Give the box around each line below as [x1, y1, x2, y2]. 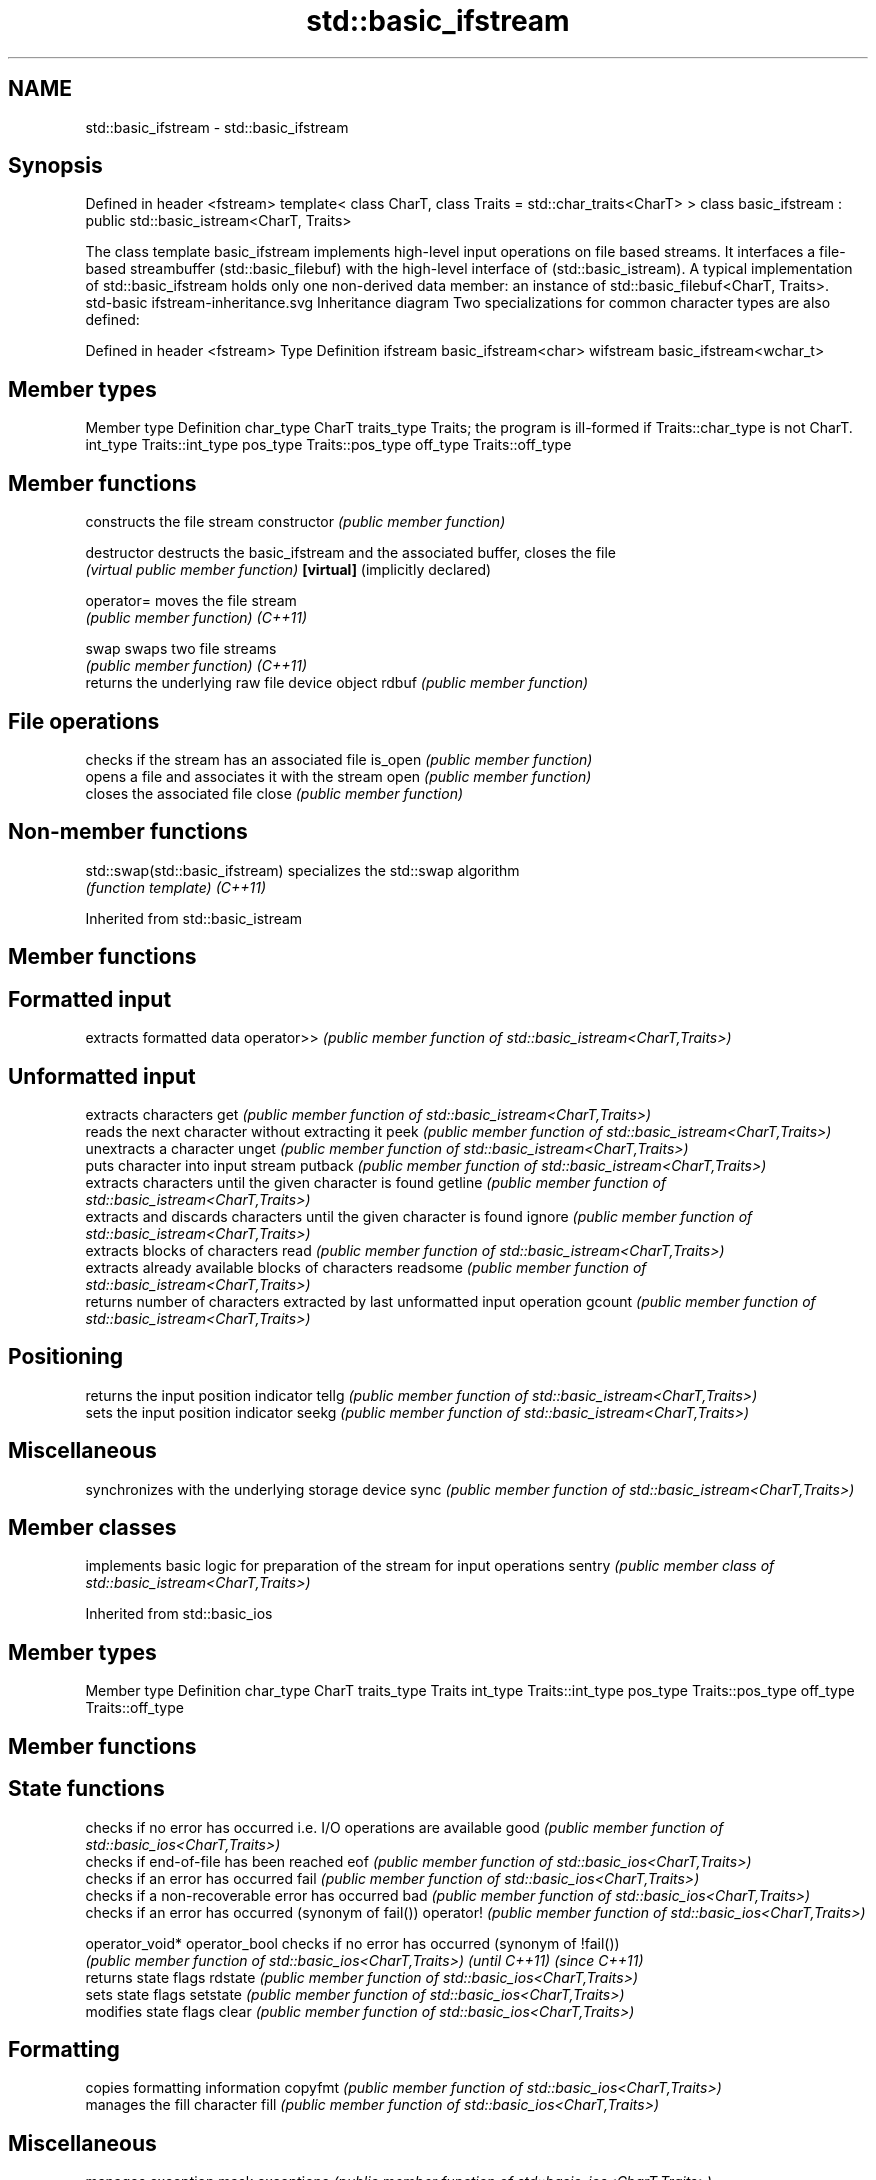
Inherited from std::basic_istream [85, 909, 303, 927]
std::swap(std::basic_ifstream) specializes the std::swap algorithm [85, 861, 520, 879]
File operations [8, 708, 160, 734]
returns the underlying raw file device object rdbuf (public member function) [85, 674, 589, 692]
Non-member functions [8, 819, 248, 845]
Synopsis [8, 153, 103, 179]
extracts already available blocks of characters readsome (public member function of [85, 1258, 647, 1276]
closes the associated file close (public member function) [85, 784, 464, 802]
